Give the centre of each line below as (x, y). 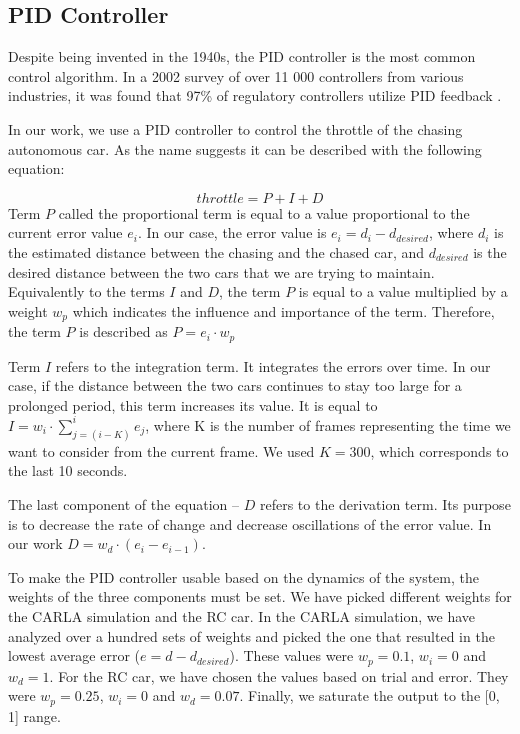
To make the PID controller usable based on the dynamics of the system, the (243, 576)
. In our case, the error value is (232, 232)
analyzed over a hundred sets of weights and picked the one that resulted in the (251, 635)
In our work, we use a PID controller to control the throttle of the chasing (235, 128)
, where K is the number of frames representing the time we (328, 424)
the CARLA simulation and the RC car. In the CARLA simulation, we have (242, 615)
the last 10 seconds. (68, 470)
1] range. (34, 715)
